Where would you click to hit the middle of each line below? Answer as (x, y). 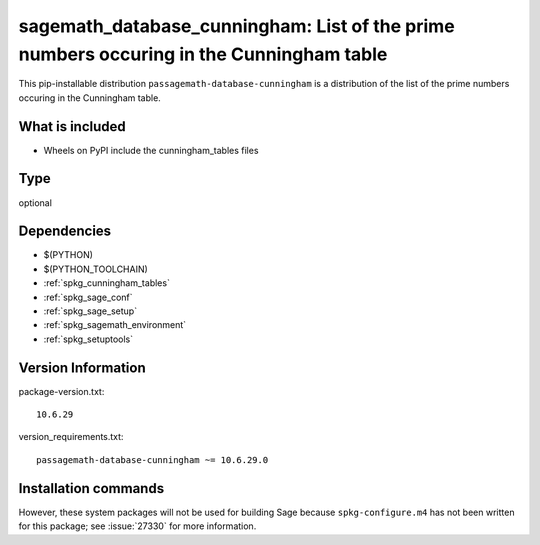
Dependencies (65, 231)
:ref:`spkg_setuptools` (88, 339)
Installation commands (91, 488)
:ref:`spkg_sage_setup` (90, 311)
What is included (72, 126)
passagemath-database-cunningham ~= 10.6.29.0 (152, 459)
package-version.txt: (61, 391)
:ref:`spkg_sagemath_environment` (115, 325)
